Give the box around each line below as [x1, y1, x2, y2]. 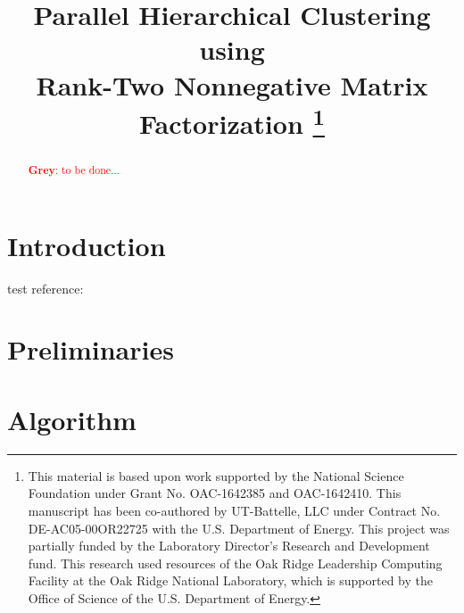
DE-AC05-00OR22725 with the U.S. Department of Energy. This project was [28, 518, 450, 537]
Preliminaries [7, 331, 174, 368]
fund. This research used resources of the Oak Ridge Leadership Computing [28, 553, 443, 572]
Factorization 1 [139, 101, 325, 142]
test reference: [7, 278, 84, 297]
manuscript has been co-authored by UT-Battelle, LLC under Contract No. [28, 501, 441, 519]
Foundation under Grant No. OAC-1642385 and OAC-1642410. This [28, 484, 402, 502]
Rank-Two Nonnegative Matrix [36, 66, 428, 103]
